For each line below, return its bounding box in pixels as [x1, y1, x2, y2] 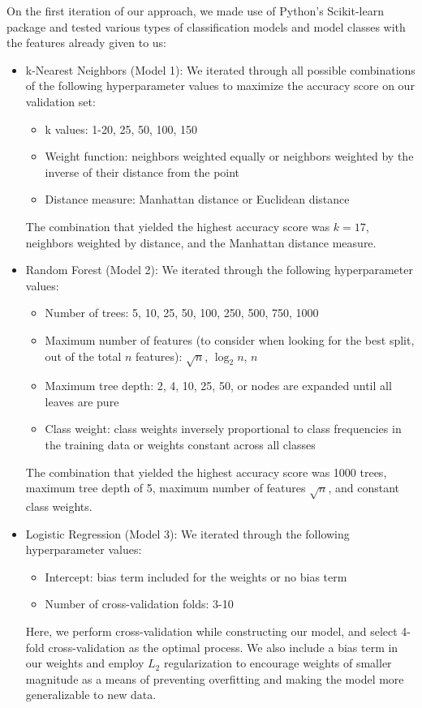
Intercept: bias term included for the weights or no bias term [45, 568, 347, 585]
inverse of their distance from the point [45, 163, 240, 180]
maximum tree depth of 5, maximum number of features [25, 479, 306, 496]
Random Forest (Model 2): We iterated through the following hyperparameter [25, 261, 413, 278]
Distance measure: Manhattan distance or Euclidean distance [45, 191, 350, 208]
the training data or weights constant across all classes [45, 436, 316, 453]
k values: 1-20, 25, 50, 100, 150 [45, 120, 198, 137]
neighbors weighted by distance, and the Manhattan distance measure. [25, 234, 377, 251]
